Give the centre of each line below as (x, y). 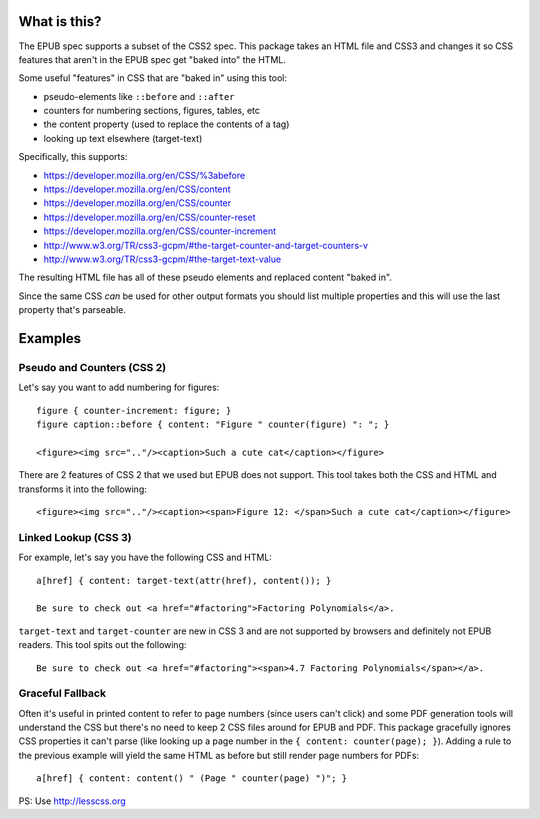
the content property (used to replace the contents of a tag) (166, 124)
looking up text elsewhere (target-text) (123, 138)
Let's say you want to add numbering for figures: (119, 387)
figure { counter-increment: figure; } (134, 410)
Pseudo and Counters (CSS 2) (92, 367)
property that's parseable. (72, 310)
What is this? (60, 21)
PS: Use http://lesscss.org (72, 801)
